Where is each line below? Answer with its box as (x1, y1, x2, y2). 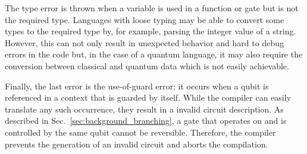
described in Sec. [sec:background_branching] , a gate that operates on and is (5, 114, 287, 127)
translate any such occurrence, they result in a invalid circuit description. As (5, 102, 284, 115)
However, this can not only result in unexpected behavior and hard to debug (5, 36, 284, 49)
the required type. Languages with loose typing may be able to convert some (5, 13, 284, 25)
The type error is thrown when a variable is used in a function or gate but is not (5, 2, 299, 14)
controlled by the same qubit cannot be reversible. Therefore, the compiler (5, 126, 276, 138)
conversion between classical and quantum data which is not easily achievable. (5, 59, 289, 72)
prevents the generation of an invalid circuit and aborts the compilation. (5, 137, 268, 150)
